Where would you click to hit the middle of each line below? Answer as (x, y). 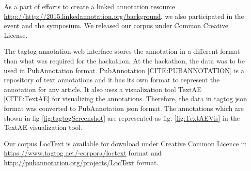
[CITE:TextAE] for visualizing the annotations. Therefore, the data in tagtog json (125, 99)
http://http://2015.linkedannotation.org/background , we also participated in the (124, 16)
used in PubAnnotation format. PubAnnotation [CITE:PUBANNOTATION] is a (124, 70)
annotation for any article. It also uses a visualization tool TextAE (103, 89)
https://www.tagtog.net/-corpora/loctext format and (83, 153)
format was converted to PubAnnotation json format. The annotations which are (124, 108)
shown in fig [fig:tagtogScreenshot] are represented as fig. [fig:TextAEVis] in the (122, 117)
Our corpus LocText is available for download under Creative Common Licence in (125, 143)
